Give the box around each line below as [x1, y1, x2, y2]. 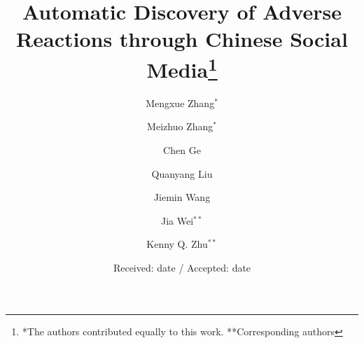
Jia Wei [161, 213, 194, 227]
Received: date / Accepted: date [113, 260, 251, 274]
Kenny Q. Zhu [146, 237, 208, 251]
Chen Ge [163, 143, 201, 157]
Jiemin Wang [153, 190, 211, 204]
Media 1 [146, 52, 218, 83]
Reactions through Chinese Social [16, 24, 348, 53]
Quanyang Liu [151, 166, 213, 181]
